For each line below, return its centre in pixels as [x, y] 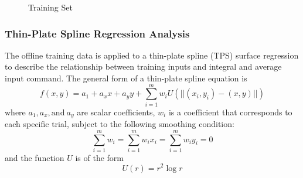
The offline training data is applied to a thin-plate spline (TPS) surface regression [152, 55]
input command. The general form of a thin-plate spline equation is [126, 78]
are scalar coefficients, [116, 112]
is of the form [99, 157]
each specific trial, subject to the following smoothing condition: [120, 124]
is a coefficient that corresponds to [230, 112]
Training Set [50, 7]
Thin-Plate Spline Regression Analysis [97, 33]
